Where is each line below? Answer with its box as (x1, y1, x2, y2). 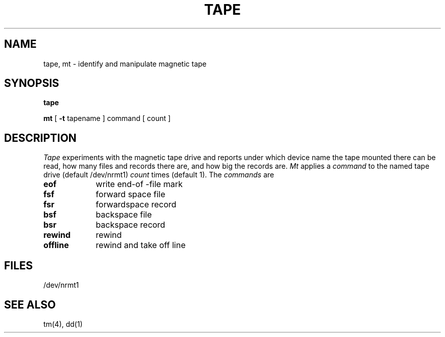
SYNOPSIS (4, 77, 59, 90)
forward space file (96, 189, 166, 200)
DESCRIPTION (4, 131, 77, 144)
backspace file (96, 209, 152, 220)
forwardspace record (96, 199, 177, 210)
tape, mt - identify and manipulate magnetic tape (43, 59, 207, 68)
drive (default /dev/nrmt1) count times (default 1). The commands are (43, 170, 274, 179)
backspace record (96, 220, 166, 230)
